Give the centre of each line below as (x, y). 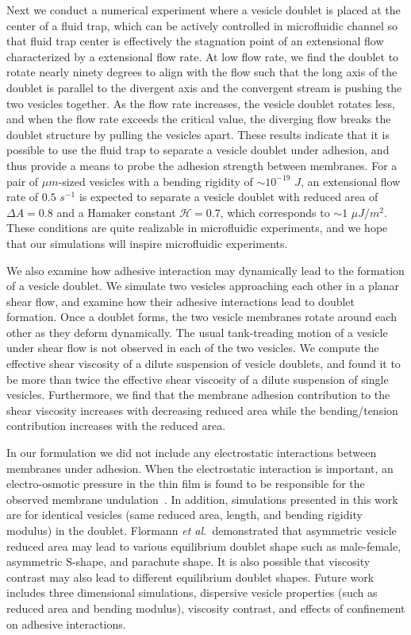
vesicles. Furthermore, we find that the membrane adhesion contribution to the (198, 395)
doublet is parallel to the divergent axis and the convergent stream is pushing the (204, 87)
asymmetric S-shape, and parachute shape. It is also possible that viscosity (188, 561)
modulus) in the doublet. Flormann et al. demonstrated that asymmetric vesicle (202, 530)
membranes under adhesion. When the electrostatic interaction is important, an (200, 468)
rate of (23, 197)
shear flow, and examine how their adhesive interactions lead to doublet (181, 301)
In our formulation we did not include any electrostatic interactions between (192, 453)
